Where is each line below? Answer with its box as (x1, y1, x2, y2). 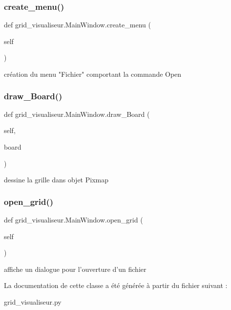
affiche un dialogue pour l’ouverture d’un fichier (4, 264, 147, 274)
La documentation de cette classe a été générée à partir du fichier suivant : (4, 280, 228, 290)
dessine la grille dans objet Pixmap (4, 175, 108, 185)
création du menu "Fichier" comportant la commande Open (4, 69, 182, 79)
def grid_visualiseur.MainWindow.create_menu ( (4, 20, 151, 30)
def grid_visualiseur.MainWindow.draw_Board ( (4, 109, 150, 119)
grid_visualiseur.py (4, 296, 62, 307)
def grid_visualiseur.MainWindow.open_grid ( (4, 215, 143, 224)
